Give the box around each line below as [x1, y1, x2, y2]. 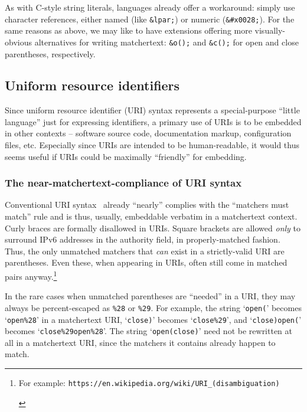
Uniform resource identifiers [5, 76, 180, 94]
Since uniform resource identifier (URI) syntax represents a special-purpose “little [5, 104, 300, 116]
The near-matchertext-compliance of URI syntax [5, 175, 242, 190]
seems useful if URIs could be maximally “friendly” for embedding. [5, 150, 247, 162]
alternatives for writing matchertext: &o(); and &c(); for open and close [34, 35, 299, 48]
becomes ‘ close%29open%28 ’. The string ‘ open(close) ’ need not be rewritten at [5, 325, 293, 337]
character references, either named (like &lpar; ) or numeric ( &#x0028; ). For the [5, 12, 295, 25]
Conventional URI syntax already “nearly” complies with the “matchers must [5, 198, 289, 211]
